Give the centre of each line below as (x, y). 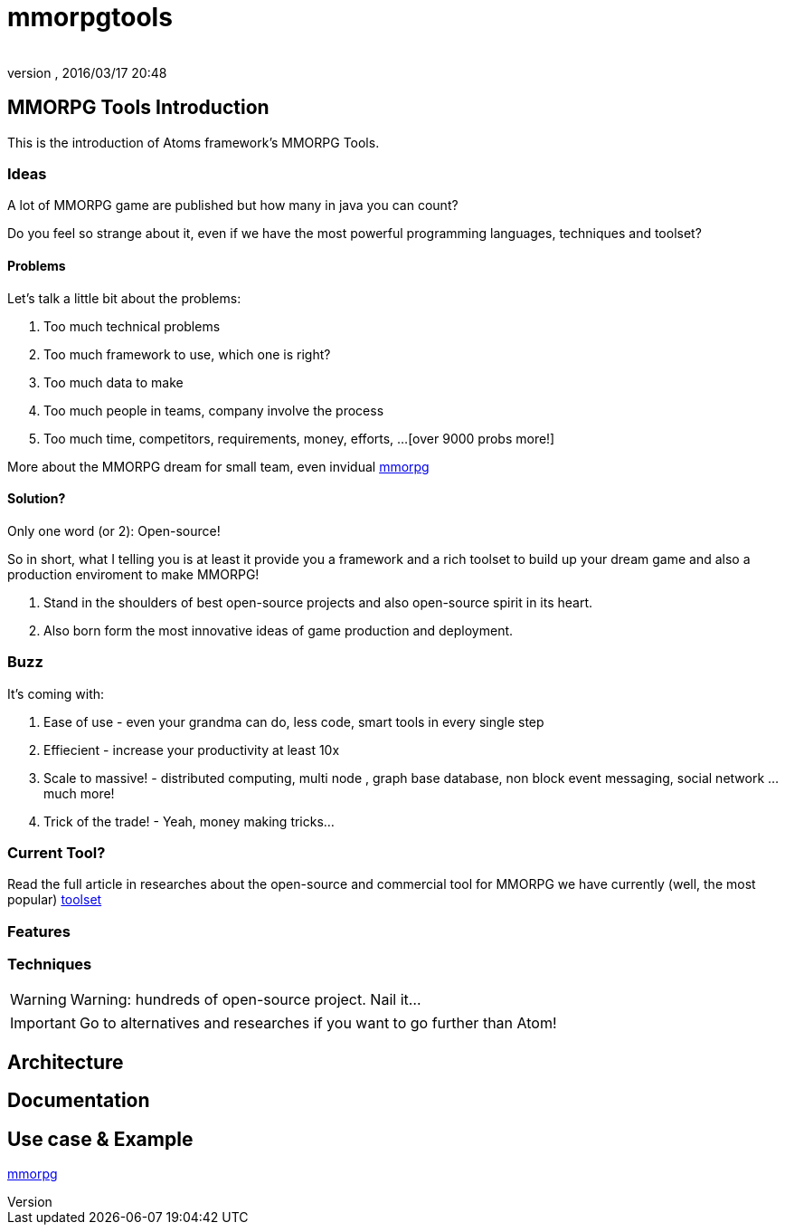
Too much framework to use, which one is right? (187, 354)
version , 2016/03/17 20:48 (87, 72)
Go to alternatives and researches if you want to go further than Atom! (318, 1023)
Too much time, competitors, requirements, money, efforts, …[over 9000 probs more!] (299, 438)
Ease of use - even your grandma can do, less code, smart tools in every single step (294, 721)
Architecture (66, 1062)
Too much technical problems (132, 326)
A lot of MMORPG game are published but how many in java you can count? (233, 205)
